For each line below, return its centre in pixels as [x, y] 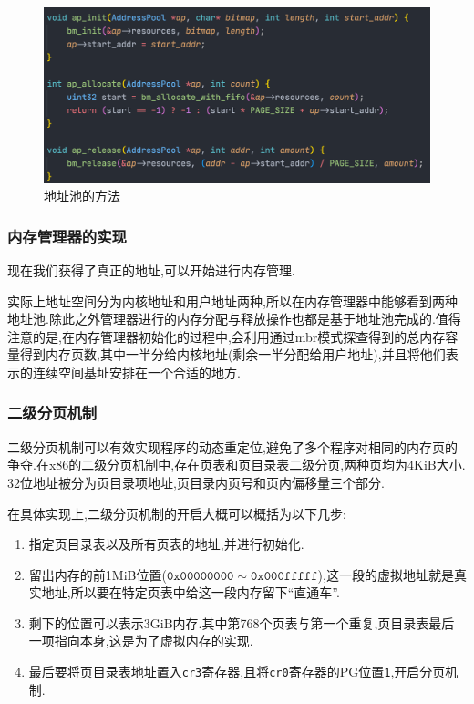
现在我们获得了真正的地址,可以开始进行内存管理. [151, 269]
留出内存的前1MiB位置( [98, 574]
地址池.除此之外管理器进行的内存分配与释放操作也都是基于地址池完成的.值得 [234, 319]
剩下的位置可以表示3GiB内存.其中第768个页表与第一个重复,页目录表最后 [242, 622]
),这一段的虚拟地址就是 [386, 574]
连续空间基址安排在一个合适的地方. [136, 372]
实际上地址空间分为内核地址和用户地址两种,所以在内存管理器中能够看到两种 [232, 300]
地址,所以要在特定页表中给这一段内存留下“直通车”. [191, 592]
